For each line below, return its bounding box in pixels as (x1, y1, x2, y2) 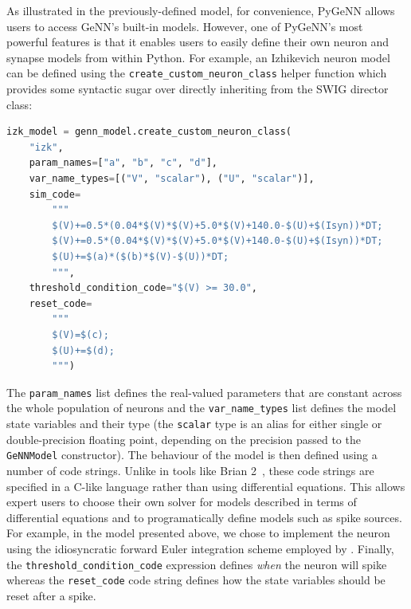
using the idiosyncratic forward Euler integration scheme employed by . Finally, (6, 540, 394, 556)
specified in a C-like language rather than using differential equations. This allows (6, 477, 405, 494)
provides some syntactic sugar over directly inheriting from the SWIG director (6, 81, 389, 97)
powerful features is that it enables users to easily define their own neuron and (6, 33, 389, 50)
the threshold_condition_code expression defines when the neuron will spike (6, 556, 387, 572)
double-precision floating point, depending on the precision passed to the (6, 430, 361, 447)
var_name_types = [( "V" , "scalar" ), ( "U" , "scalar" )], (29, 173, 315, 184)
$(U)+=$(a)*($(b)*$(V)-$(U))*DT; (52, 250, 229, 262)
